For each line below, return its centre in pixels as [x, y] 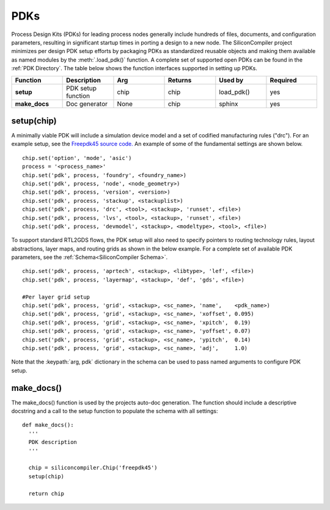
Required [283, 80]
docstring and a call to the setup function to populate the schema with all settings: [115, 411]
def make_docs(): [48, 425]
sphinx [229, 104]
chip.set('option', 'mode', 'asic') [77, 158]
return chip [46, 494]
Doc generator [87, 104]
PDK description [53, 442]
